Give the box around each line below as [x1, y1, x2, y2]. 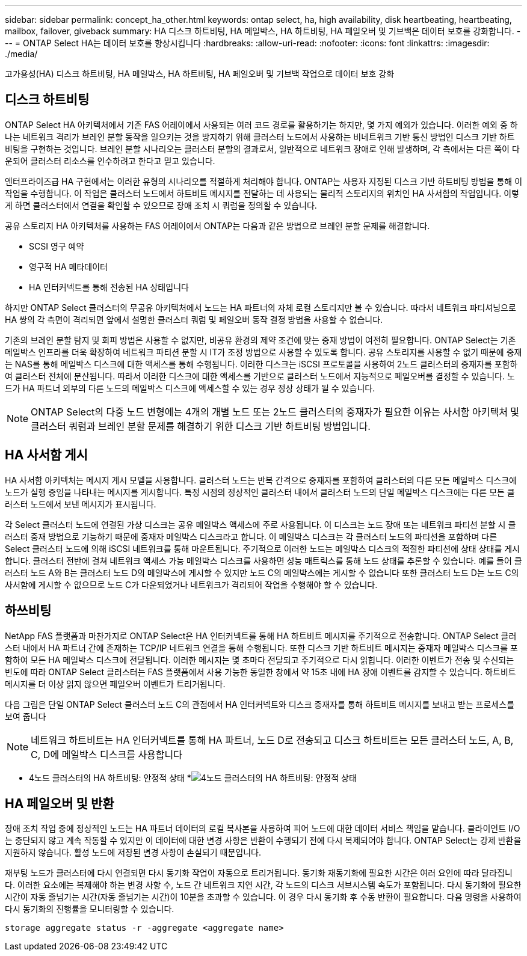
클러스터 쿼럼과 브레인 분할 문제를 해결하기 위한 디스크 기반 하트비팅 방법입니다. [31, 420, 371, 432]
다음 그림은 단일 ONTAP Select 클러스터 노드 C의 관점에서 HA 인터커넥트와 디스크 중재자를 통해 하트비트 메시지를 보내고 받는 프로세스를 [5, 699, 515, 709]
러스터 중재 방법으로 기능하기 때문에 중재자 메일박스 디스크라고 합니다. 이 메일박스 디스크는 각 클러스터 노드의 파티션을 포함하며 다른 [5, 531, 498, 542]
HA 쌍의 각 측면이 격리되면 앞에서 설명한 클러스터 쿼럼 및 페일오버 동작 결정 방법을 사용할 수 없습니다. [5, 314, 383, 325]
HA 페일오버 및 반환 [5, 795, 114, 811]
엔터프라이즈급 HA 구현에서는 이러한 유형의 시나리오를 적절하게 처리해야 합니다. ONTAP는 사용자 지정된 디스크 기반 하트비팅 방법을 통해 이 [5, 176, 523, 186]
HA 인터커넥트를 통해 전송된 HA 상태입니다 [29, 281, 189, 292]
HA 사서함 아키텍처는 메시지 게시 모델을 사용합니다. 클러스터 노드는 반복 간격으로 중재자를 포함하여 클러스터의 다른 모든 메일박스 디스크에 [5, 474, 517, 485]
